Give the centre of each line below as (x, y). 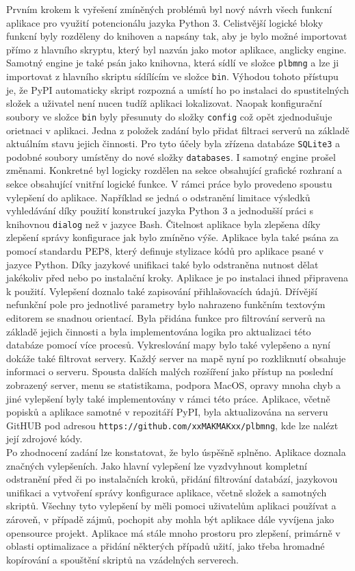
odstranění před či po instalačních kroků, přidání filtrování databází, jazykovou (172, 479)
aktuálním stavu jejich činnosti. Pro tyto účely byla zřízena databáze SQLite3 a (173, 143)
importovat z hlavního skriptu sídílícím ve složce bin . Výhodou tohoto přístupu (172, 76)
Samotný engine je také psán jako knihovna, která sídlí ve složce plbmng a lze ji (173, 63)
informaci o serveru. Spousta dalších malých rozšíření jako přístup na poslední (170, 371)
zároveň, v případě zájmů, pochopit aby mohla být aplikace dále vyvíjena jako (170, 519)
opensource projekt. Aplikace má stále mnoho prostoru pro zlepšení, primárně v (173, 532)
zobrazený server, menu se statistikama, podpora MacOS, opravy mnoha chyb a (173, 385)
